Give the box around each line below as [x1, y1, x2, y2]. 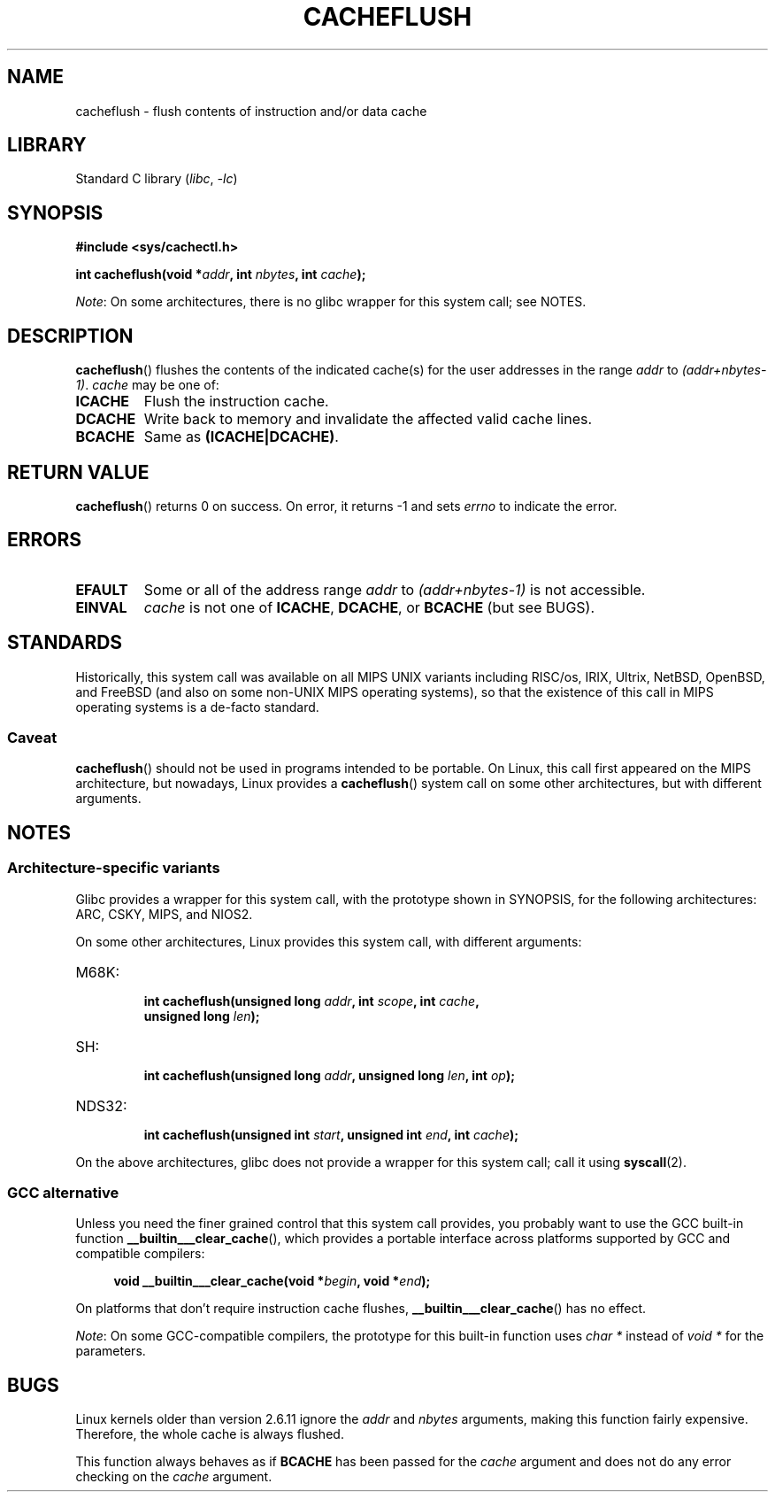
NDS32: [75, 1096, 127, 1115]
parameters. [75, 1343, 146, 1359]
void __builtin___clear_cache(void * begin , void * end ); [113, 1273, 431, 1289]
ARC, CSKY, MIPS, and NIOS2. [75, 906, 253, 922]
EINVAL [75, 598, 127, 616]
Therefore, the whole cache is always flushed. [75, 1426, 344, 1442]
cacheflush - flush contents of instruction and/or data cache [75, 103, 427, 119]
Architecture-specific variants [7, 859, 220, 877]
